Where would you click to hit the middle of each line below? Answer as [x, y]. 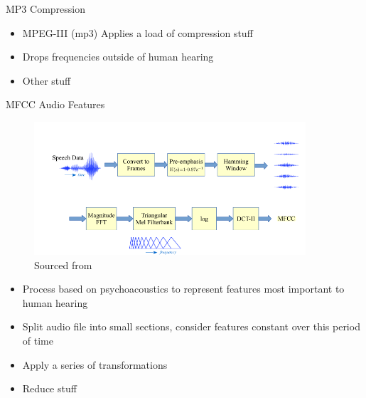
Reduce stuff [49, 388]
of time [38, 340]
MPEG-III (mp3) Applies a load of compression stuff [138, 32]
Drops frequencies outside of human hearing [118, 57]
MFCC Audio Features [55, 104]
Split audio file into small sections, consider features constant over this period [191, 326]
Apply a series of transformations [95, 364]
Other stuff [47, 80]
